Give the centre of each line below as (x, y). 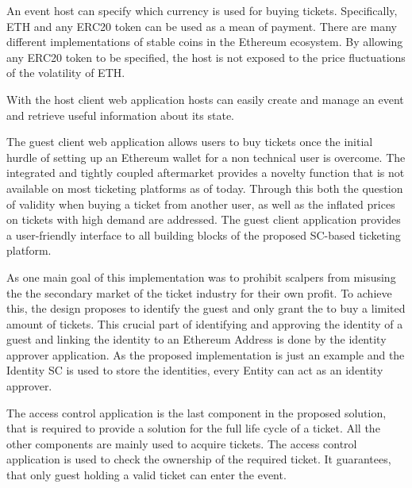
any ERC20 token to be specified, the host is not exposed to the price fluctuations (206, 57)
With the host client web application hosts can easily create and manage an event (205, 99)
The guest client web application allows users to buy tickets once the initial (190, 142)
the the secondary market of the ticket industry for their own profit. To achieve (199, 292)
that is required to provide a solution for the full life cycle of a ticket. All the (193, 428)
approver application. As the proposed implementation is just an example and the (206, 354)
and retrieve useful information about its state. (120, 115)
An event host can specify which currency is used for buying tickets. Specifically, (202, 10)
